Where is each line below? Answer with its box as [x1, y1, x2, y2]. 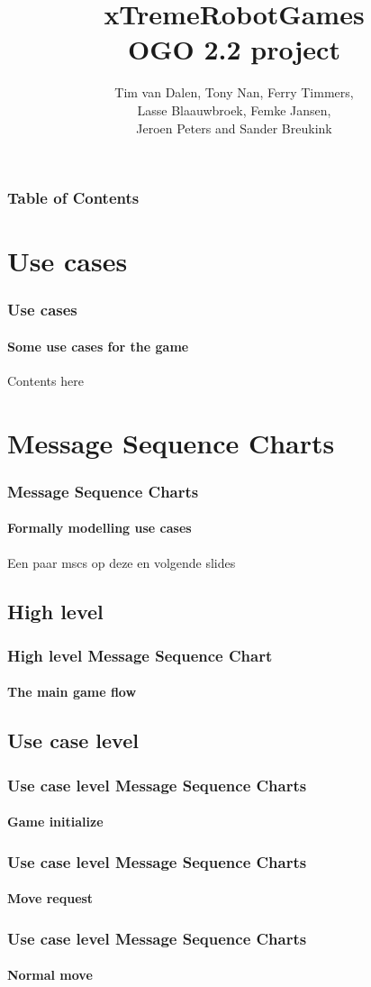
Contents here [7, 371, 84, 390]
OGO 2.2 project [128, 31, 340, 68]
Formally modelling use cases [7, 518, 192, 537]
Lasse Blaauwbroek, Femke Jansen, [137, 100, 331, 119]
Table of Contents [7, 187, 140, 209]
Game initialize [7, 812, 104, 831]
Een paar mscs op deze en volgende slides [7, 553, 236, 571]
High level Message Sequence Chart [7, 644, 273, 666]
